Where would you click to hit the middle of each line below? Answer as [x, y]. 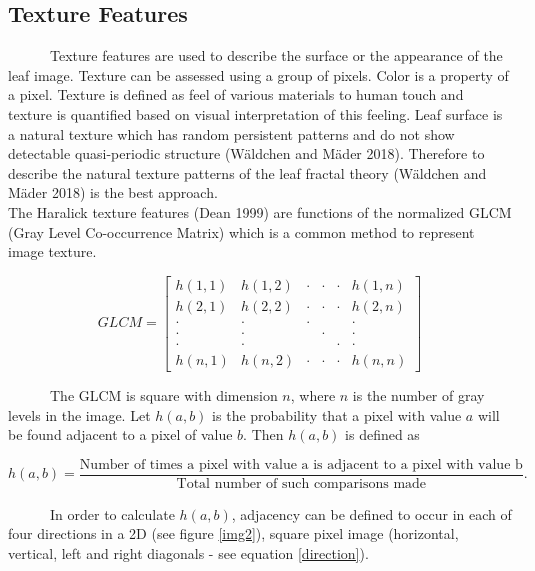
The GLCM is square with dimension [163, 394]
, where [313, 394]
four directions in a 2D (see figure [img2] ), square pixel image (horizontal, [233, 533]
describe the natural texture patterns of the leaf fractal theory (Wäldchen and [247, 172]
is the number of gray [418, 394]
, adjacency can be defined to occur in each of [371, 513]
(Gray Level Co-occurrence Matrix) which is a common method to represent [241, 231]
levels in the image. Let [79, 414]
